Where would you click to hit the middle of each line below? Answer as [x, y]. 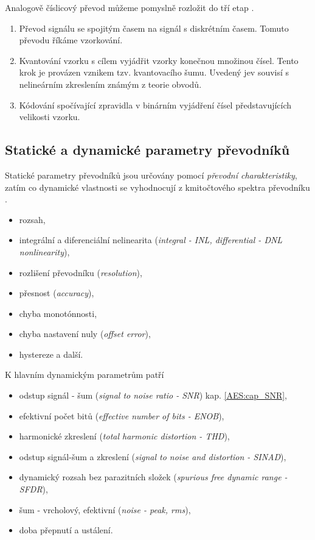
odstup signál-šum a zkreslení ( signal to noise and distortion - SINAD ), [153, 456]
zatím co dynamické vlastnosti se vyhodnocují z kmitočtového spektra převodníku [157, 187]
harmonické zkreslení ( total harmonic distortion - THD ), [124, 436]
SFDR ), [33, 489]
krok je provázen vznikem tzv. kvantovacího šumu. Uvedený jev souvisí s [154, 72]
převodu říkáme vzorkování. [71, 40]
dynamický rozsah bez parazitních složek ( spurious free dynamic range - [153, 477]
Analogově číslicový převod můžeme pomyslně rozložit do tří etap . [130, 7]
